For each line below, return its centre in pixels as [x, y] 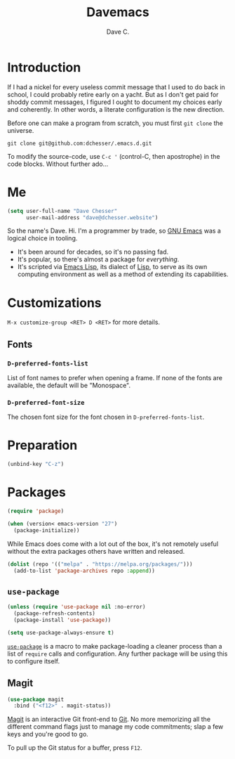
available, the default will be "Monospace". [69, 385]
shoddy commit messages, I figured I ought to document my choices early [115, 102]
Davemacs [118, 12]
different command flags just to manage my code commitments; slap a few [115, 727]
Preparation [42, 445]
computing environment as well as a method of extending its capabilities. [123, 274]
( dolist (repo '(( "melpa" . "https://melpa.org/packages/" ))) [100, 564]
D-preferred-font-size [46, 402]
